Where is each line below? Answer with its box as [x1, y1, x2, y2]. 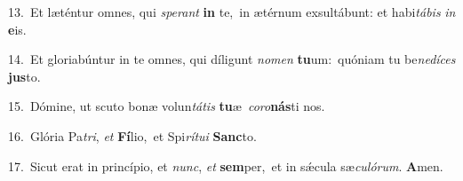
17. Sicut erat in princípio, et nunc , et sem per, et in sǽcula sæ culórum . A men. [8, 156, 443, 175]
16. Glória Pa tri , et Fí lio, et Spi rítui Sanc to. [8, 126, 257, 145]
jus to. [8, 67, 41, 85]
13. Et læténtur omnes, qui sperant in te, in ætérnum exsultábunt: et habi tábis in [8, 3, 456, 20]
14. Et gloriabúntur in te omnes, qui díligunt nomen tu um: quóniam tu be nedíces [8, 50, 456, 68]
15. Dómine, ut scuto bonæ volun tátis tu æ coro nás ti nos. [8, 97, 325, 115]
